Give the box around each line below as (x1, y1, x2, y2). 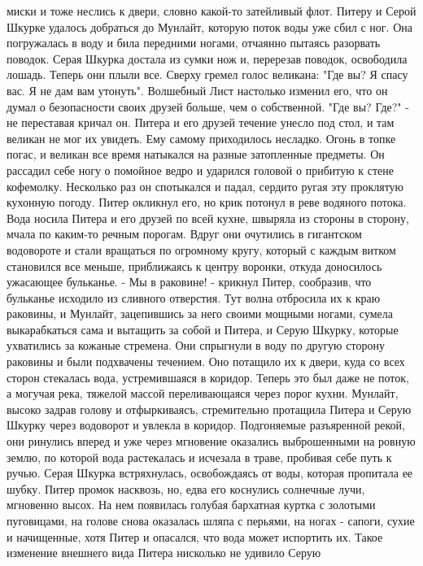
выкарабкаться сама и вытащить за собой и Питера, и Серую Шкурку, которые (7, 320, 399, 337)
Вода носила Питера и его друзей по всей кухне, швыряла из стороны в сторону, (7, 209, 410, 226)
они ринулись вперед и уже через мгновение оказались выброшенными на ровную (7, 433, 416, 450)
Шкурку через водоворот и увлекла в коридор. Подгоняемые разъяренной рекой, (7, 416, 405, 433)
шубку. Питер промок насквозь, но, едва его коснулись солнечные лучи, (7, 480, 365, 497)
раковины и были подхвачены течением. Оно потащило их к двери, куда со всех (7, 353, 405, 370)
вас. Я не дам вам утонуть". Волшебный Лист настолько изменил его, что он (7, 81, 388, 98)
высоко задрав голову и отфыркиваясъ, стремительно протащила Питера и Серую (7, 400, 412, 417)
